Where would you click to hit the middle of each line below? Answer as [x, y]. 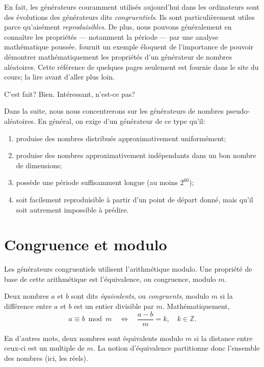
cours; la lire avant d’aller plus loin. [59, 77]
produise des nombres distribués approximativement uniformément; [121, 138]
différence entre [28, 306]
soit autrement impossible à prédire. [72, 209]
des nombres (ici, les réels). [46, 358]
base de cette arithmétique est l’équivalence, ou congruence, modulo [110, 279]
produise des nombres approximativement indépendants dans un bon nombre [136, 155]
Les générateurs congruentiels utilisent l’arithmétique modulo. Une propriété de [128, 269]
